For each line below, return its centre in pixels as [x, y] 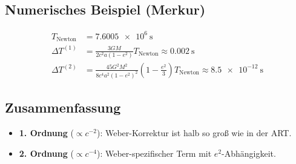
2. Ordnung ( [46, 153]
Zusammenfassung [63, 107]
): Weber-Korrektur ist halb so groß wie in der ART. [194, 133]
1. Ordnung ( [46, 133]
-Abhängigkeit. [249, 153]
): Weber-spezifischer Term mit [154, 153]
